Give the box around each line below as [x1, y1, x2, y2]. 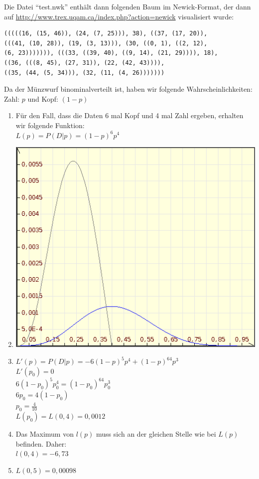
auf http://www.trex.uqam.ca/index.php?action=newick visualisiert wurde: [4, 11, 234, 21]
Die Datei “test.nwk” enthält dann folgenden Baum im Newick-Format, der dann [4, 1, 251, 11]
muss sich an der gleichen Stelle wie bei [96, 428, 216, 439]
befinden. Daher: [15, 438, 67, 449]
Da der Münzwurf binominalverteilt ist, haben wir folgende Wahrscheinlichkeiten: [4, 84, 253, 94]
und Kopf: [27, 93, 58, 104]
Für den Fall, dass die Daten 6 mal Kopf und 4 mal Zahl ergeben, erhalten [15, 110, 244, 121]
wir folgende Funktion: [15, 120, 85, 130]
